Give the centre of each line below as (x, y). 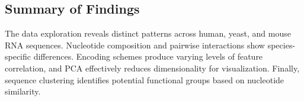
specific (18, 56)
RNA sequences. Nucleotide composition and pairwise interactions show (135, 45)
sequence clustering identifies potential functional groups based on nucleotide (145, 79)
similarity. (23, 91)
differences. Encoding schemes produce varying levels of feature (148, 56)
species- (281, 45)
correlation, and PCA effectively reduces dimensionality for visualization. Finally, (152, 68)
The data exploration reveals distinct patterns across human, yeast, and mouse (148, 33)
